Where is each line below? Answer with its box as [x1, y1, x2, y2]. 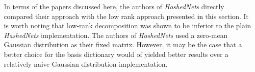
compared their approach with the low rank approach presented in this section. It [4, 11, 249, 21]
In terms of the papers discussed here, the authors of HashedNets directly [4, 1, 224, 11]
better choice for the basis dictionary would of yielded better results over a [4, 49, 229, 59]
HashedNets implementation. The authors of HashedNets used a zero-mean [4, 30, 228, 40]
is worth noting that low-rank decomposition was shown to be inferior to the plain [4, 20, 251, 31]
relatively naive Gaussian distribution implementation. [4, 58, 168, 69]
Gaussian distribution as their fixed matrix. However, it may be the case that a [4, 39, 242, 50]
